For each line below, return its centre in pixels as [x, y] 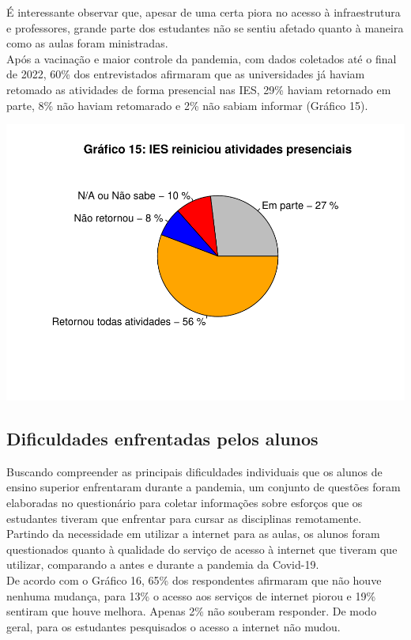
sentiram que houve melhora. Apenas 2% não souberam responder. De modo [192, 611]
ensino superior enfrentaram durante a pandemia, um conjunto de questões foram [204, 487]
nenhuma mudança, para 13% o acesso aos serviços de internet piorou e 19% [191, 595]
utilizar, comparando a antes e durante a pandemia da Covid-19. [163, 564]
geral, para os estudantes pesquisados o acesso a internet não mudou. [173, 626]
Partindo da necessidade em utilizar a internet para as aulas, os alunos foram [193, 534]
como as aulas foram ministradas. [87, 43]
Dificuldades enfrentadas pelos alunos [162, 439]
